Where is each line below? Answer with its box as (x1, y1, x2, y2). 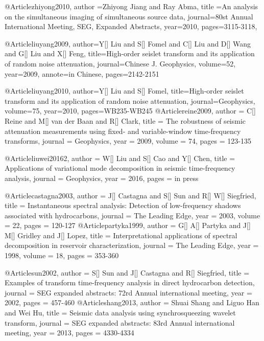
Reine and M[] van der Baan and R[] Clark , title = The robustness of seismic (5, 115, 246, 126)
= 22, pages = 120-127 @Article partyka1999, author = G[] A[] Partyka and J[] (5, 220, 251, 231)
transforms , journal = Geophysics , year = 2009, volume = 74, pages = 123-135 (5, 135, 251, 146)
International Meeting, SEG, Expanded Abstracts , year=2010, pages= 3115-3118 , (5, 21, 257, 32)
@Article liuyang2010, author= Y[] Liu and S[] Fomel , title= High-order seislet (5, 85, 244, 96)
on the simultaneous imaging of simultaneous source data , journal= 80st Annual (5, 11, 253, 21)
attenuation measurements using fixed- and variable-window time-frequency (5, 125, 241, 136)
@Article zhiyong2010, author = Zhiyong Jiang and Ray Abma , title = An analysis (5, 1, 258, 11)
